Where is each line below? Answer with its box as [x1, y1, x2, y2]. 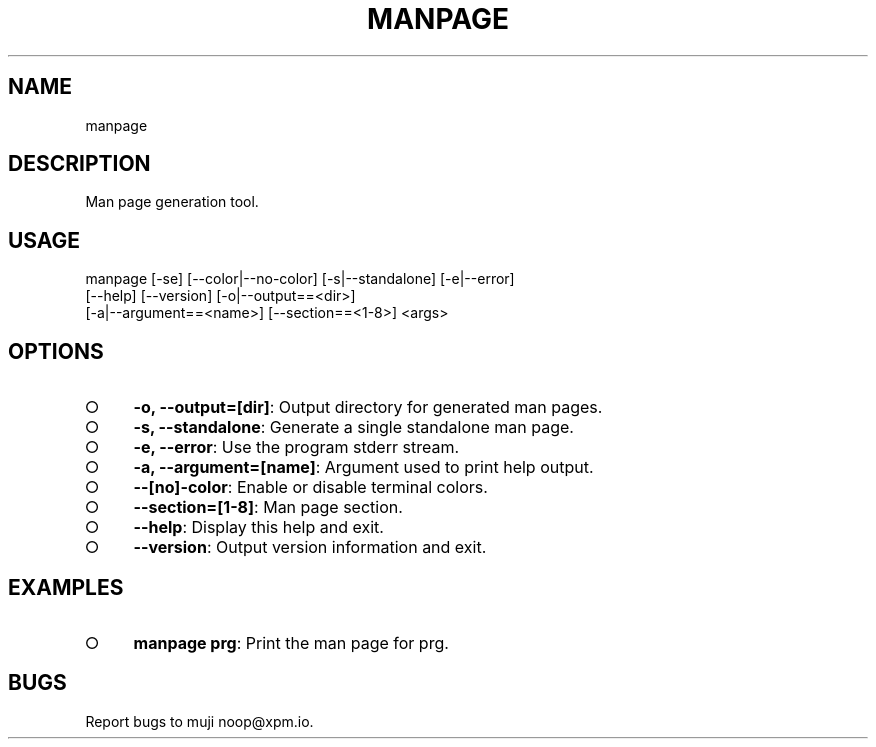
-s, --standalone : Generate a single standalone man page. [133, 417, 574, 438]
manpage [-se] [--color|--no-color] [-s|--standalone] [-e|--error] [85, 270, 515, 288]
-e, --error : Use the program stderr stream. [133, 437, 460, 458]
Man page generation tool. [85, 193, 259, 211]
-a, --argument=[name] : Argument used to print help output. [133, 457, 594, 478]
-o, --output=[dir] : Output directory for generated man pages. [133, 397, 603, 418]
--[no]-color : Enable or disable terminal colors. [133, 477, 488, 498]
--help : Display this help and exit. [133, 517, 384, 538]
